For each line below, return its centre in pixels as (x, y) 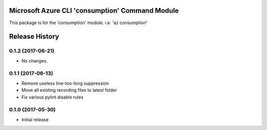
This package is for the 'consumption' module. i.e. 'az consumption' (78, 23)
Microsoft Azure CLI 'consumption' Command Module (94, 11)
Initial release (35, 119)
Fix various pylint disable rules (52, 97)
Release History (34, 37)
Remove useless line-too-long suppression (65, 83)
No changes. (35, 61)
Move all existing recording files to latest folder (69, 90)
